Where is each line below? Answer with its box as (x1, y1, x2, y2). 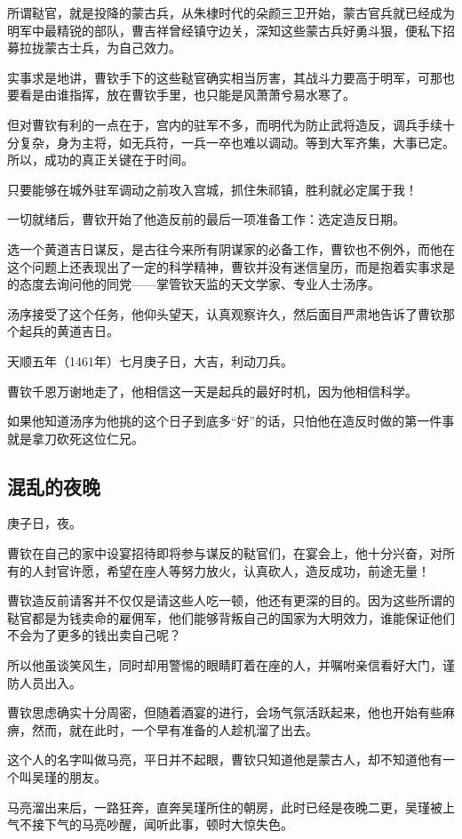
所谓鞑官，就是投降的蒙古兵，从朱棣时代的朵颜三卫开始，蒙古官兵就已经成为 (7, 4, 455, 21)
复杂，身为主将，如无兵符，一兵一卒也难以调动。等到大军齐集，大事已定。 (19, 132, 455, 151)
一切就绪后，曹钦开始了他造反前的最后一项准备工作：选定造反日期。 (7, 210, 405, 228)
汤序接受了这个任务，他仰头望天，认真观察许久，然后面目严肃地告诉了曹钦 (7, 304, 442, 323)
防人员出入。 (7, 673, 82, 691)
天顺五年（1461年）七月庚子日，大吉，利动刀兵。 (7, 351, 293, 370)
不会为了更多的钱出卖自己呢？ (7, 626, 181, 644)
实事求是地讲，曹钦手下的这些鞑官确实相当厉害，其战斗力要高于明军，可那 (7, 68, 442, 86)
